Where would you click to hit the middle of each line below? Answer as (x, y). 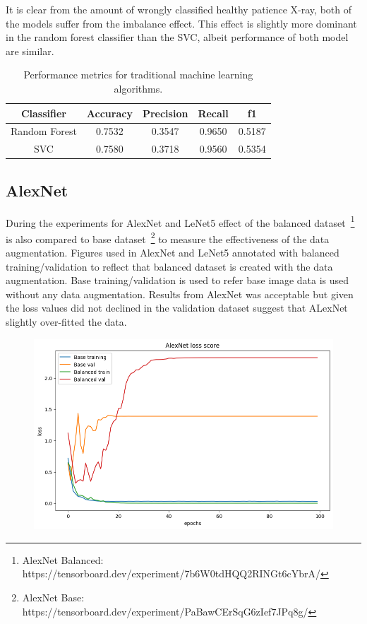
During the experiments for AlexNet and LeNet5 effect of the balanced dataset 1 (180, 221)
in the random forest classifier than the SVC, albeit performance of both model (177, 37)
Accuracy (109, 113)
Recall (213, 113)
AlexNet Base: (53, 597)
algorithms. (138, 88)
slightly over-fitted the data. (66, 322)
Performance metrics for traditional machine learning (138, 75)
